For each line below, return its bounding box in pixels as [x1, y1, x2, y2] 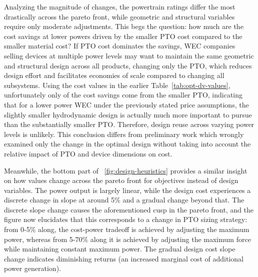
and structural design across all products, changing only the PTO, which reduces [4, 60, 252, 70]
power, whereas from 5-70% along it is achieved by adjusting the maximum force [4, 233, 251, 244]
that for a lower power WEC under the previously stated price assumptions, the [4, 99, 249, 109]
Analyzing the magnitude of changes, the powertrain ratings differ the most [4, 1, 235, 11]
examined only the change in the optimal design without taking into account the [4, 138, 251, 149]
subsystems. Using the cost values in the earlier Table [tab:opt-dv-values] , [4, 79, 230, 90]
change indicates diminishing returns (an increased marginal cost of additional [4, 253, 243, 263]
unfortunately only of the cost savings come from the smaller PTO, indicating [4, 89, 243, 100]
